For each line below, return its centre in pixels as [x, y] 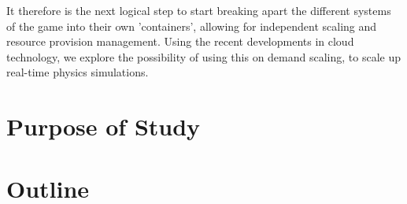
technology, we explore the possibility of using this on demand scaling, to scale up [204, 56]
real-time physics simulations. [78, 72]
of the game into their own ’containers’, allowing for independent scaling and [192, 26]
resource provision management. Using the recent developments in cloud [180, 41]
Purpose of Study [104, 126]
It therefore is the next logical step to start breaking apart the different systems [199, 10]
